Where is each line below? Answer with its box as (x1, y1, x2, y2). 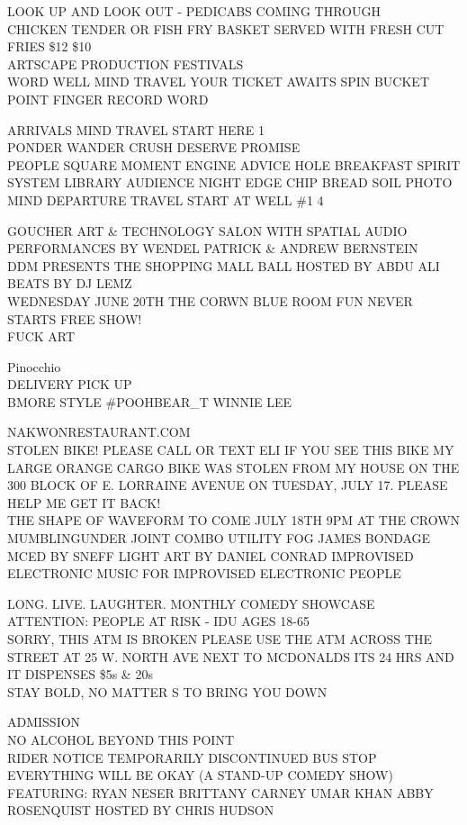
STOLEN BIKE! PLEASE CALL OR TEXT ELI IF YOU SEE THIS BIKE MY (7, 440, 454, 459)
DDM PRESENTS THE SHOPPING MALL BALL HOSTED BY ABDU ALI (7, 256, 440, 275)
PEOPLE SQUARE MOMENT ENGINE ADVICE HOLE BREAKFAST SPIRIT (7, 155, 461, 174)
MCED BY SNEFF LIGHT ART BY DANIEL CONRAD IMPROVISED (7, 546, 414, 565)
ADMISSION (7, 712, 81, 731)
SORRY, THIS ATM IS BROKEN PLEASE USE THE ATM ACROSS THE (7, 630, 432, 648)
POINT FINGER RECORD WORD (7, 89, 209, 108)
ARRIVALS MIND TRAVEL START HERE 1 (7, 120, 265, 139)
